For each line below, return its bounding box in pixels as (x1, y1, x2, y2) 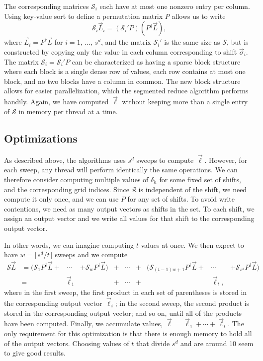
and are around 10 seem (180, 338, 254, 348)
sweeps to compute (136, 154, 194, 165)
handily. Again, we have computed (4, 96, 109, 107)
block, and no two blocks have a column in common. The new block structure (4, 75, 241, 86)
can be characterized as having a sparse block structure (72, 56, 241, 67)
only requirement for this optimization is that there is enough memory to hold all (4, 328, 252, 339)
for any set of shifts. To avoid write (127, 194, 235, 204)
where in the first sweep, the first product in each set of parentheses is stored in (4, 287, 247, 297)
